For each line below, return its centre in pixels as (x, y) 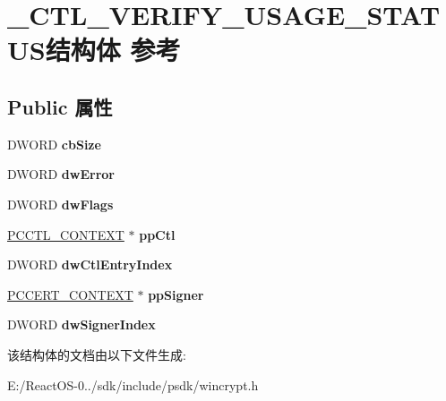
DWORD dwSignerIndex (81, 324)
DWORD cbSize (54, 144)
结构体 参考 (113, 50)
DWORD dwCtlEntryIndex (90, 264)
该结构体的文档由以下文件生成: (97, 354)
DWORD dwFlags (60, 204)
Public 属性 (60, 106)
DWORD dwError (61, 174)
